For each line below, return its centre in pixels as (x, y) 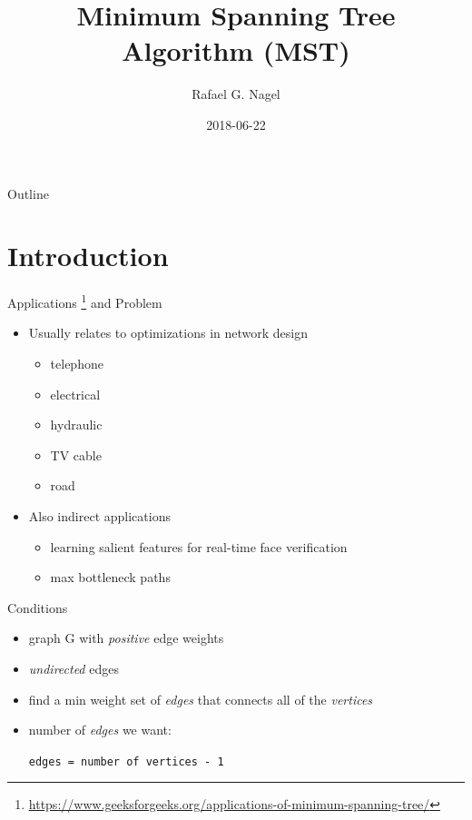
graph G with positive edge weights (126, 638)
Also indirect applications (99, 516)
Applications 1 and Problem (85, 301)
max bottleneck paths (110, 577)
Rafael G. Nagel (236, 94)
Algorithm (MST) (236, 50)
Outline (28, 193)
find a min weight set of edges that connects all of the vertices (201, 699)
